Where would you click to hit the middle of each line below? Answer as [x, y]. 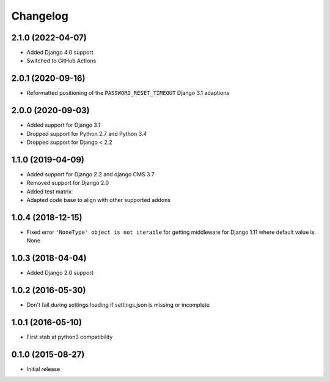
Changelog [40, 16]
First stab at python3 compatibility [70, 337]
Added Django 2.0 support [60, 273]
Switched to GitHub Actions [61, 61]
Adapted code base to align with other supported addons [99, 200]
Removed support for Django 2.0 [68, 183]
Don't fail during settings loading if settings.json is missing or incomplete [118, 305]
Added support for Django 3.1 [64, 125]
